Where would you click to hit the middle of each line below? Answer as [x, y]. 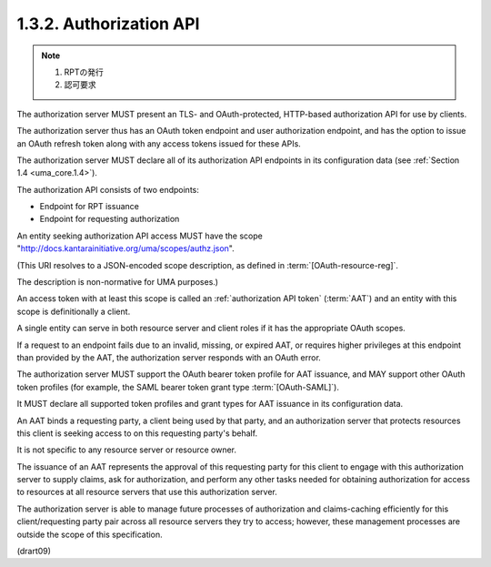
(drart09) [34, 552]
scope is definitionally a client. [74, 311]
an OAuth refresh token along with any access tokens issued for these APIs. [159, 143]
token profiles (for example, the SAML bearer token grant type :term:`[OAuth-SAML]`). [178, 387]
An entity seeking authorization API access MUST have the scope [140, 236]
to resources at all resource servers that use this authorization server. [147, 492]
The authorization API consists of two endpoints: [108, 189]
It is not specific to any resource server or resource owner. [126, 450]
